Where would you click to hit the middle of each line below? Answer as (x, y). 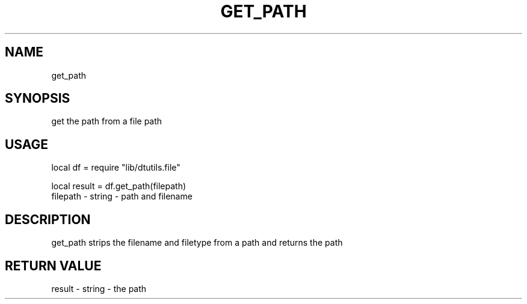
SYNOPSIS (38, 99)
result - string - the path (99, 288)
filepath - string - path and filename (122, 196)
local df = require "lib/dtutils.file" (116, 168)
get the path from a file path (107, 121)
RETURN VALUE (53, 266)
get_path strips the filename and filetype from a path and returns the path (197, 243)
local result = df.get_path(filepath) (119, 186)
